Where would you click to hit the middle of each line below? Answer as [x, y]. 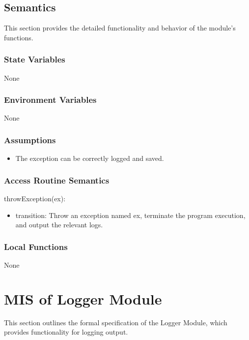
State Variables [35, 59]
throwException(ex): [35, 199]
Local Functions [36, 246]
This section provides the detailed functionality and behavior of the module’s [120, 28]
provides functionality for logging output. [66, 332]
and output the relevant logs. [59, 225]
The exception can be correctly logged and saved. [90, 158]
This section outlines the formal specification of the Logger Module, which [116, 322]
